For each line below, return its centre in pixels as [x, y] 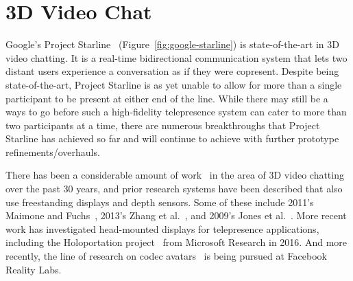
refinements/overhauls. [53, 151]
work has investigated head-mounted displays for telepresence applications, [162, 228]
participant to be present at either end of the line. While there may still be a [167, 98]
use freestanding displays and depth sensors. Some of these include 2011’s [160, 202]
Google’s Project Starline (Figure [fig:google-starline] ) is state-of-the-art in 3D [172, 44]
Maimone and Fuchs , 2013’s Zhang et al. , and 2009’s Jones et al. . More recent [176, 215]
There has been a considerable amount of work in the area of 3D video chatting [175, 175]
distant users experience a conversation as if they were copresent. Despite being [172, 71]
